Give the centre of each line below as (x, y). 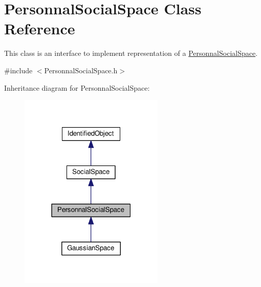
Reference (40, 28)
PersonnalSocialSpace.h (81, 70)
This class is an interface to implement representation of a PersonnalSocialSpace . (131, 53)
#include (18, 70)
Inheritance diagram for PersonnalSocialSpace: (77, 87)
